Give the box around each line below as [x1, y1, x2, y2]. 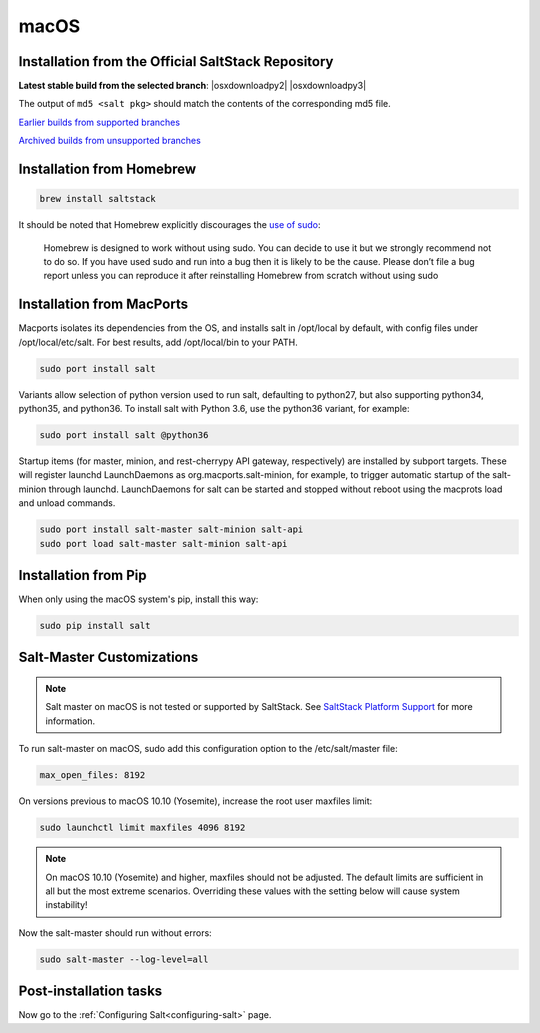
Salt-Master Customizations [18, 649, 199, 666]
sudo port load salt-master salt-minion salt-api [39, 538, 288, 549]
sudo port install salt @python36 [39, 430, 209, 441]
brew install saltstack [39, 193, 157, 205]
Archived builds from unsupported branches [18, 135, 202, 147]
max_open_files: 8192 [39, 770, 146, 781]
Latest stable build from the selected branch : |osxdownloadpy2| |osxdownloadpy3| [18, 80, 367, 92]
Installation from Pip [18, 566, 147, 584]
